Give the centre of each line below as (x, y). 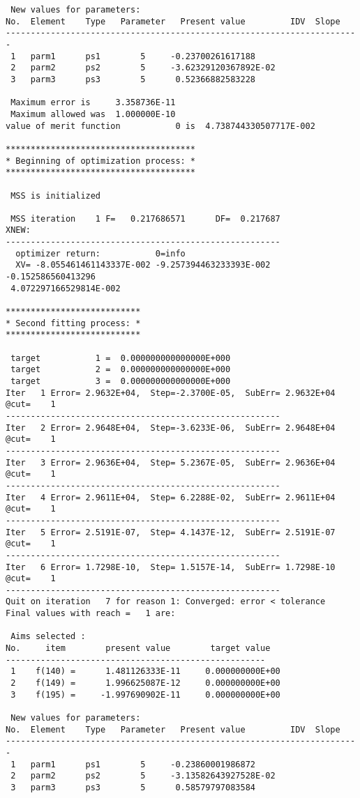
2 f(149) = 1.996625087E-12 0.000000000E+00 (145, 683)
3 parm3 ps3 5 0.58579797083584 (133, 787)
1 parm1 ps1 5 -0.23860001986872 (133, 764)
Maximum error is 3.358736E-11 (93, 103)
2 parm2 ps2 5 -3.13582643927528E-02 (143, 776)
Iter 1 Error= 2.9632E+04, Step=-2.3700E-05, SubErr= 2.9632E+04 (171, 393)
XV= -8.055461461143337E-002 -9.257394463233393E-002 (143, 265)
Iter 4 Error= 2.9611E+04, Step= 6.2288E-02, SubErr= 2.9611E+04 (171, 497)
